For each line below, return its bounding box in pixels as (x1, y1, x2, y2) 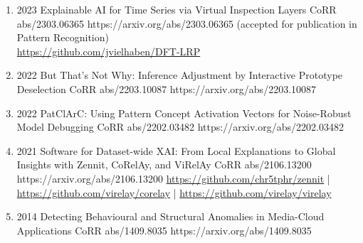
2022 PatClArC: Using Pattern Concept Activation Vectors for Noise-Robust (16, 105, 352, 120)
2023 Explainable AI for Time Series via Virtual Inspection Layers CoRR (16, 2, 337, 16)
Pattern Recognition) (16, 30, 109, 45)
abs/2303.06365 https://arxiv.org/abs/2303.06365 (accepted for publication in (16, 16, 357, 31)
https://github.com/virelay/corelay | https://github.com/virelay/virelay (16, 185, 332, 200)
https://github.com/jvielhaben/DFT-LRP (16, 43, 201, 58)
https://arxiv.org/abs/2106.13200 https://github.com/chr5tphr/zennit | (16, 171, 330, 185)
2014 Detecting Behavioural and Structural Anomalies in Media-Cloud (16, 209, 325, 224)
